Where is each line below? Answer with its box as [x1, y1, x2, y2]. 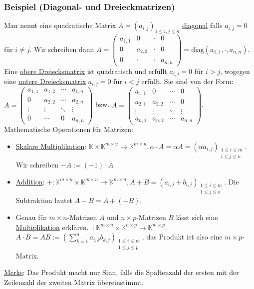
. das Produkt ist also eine [142, 231, 223, 242]
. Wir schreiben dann [29, 43, 94, 54]
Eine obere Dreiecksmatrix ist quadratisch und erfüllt [4, 65, 167, 76]
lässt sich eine [176, 212, 218, 222]
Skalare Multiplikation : [15, 140, 87, 151]
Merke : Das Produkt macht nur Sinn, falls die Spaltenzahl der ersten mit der [4, 267, 239, 277]
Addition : [15, 176, 45, 186]
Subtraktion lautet [15, 195, 73, 205]
